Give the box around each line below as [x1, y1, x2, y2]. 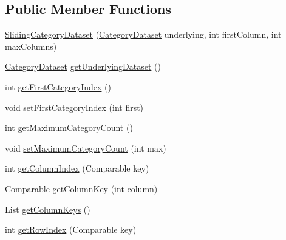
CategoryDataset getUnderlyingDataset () [5, 60, 161, 73]
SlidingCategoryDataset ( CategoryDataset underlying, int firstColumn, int [5, 28, 282, 41]
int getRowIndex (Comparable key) [5, 223, 137, 236]
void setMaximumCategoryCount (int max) [5, 141, 166, 154]
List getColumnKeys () [5, 202, 90, 215]
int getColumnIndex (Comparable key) [5, 162, 149, 175]
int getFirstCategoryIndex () [5, 80, 111, 93]
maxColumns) [5, 39, 57, 52]
